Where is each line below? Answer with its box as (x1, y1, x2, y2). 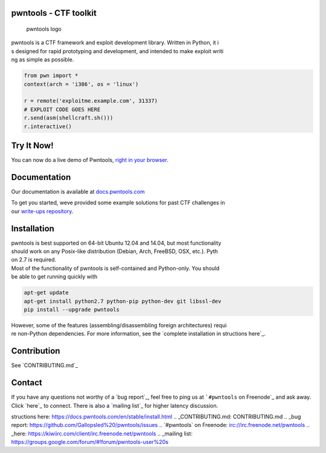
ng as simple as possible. (11, 56, 74, 63)
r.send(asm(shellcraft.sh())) (24, 115, 113, 121)
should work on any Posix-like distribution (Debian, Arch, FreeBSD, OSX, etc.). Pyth (11, 248, 219, 255)
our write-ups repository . (11, 207, 74, 214)
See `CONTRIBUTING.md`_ (11, 362, 78, 369)
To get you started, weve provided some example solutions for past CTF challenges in (11, 199, 225, 207)
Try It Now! (11, 140, 54, 150)
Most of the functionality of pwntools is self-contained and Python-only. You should (11, 265, 220, 272)
